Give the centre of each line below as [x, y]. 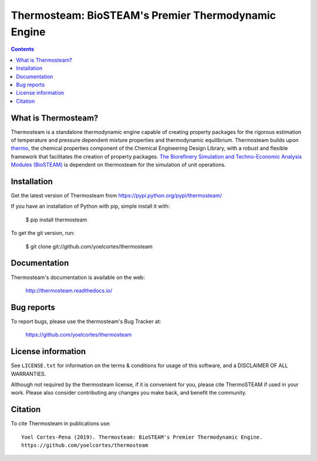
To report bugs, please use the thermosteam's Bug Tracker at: [86, 321]
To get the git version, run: [43, 233]
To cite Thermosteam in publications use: [61, 423]
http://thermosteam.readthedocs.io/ [69, 290]
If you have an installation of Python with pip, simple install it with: [90, 206]
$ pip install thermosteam [56, 220]
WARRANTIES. [28, 373]
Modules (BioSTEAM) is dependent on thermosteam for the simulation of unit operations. [118, 165]
